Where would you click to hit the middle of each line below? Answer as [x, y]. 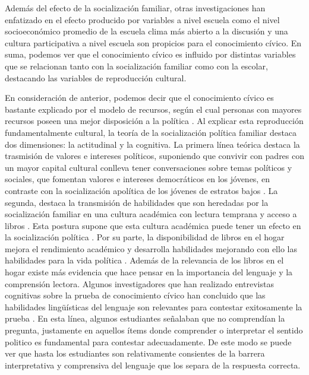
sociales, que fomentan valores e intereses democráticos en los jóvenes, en [137, 179]
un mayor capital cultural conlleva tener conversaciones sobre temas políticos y [149, 167]
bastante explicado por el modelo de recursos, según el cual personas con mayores [153, 109]
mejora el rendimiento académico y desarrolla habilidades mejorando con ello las [151, 248]
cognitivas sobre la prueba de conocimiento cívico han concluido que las [135, 295]
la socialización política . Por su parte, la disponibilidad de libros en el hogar [145, 237]
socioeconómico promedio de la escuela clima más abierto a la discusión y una [146, 31]
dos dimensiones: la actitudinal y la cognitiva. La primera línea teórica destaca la [152, 144]
